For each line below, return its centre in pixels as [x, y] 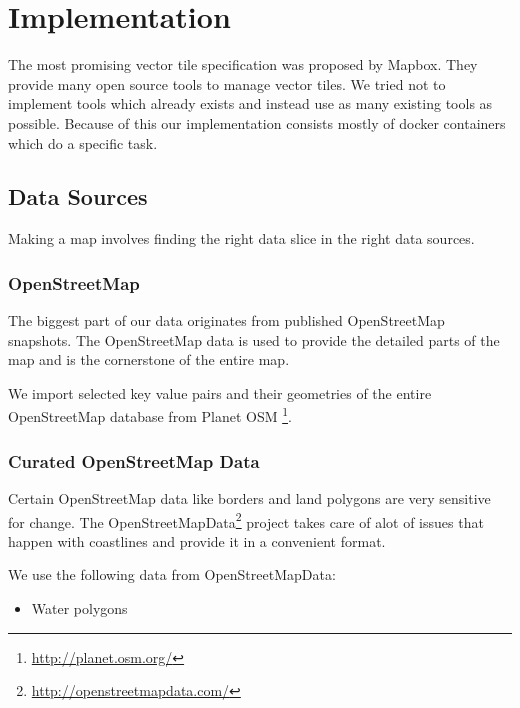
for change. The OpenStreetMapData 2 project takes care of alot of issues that [246, 520]
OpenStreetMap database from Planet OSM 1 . [150, 415]
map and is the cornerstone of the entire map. [149, 359]
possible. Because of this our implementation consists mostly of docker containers [257, 122]
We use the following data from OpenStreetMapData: [172, 574]
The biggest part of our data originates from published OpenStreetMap [226, 320]
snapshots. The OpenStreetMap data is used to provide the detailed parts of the [254, 339]
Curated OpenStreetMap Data [134, 460]
